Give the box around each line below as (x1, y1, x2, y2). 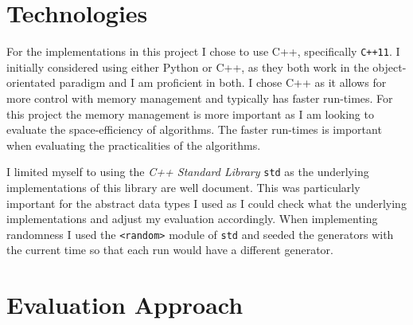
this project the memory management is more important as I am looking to (6, 105, 374, 122)
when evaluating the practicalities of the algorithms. (6, 136, 261, 153)
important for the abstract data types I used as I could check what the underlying (6, 194, 407, 211)
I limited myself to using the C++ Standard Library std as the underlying (6, 163, 369, 180)
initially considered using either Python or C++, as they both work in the (6, 58, 369, 75)
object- (372, 58, 407, 75)
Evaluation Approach (6, 288, 244, 321)
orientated (6, 74, 56, 91)
